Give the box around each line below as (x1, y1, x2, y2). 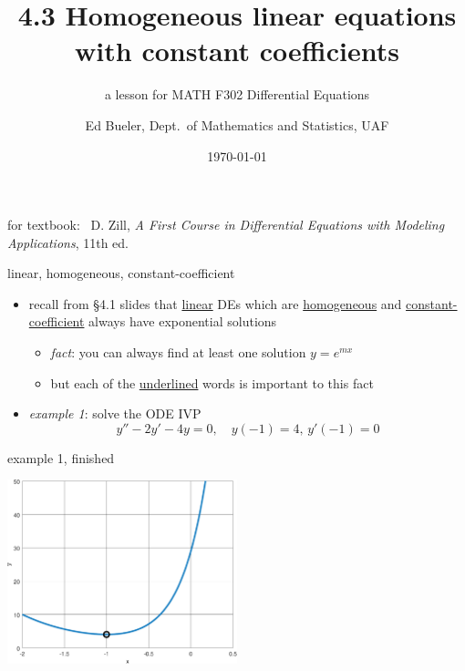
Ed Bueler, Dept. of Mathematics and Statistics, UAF (85, 115, 389, 134)
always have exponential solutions (88, 312, 277, 331)
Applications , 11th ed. (7, 232, 129, 252)
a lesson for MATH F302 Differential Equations (104, 85, 370, 104)
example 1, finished (7, 448, 115, 467)
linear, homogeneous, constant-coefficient (7, 263, 235, 283)
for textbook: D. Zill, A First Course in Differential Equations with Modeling (7, 215, 445, 234)
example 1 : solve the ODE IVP (28, 404, 201, 423)
